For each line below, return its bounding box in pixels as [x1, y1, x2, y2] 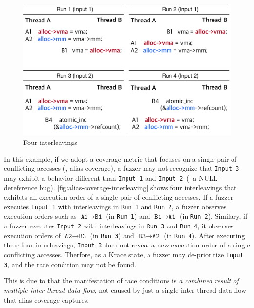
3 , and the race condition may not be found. [4, 259, 136, 269]
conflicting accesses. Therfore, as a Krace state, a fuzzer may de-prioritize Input [4, 249, 244, 260]
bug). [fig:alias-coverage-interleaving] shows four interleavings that [39, 182, 237, 192]
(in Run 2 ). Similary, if [180, 211, 248, 221]
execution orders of [4, 230, 61, 240]
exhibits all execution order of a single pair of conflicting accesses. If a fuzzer [4, 192, 233, 202]
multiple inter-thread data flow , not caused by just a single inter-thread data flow [4, 285, 246, 295]
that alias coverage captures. [4, 294, 89, 305]
